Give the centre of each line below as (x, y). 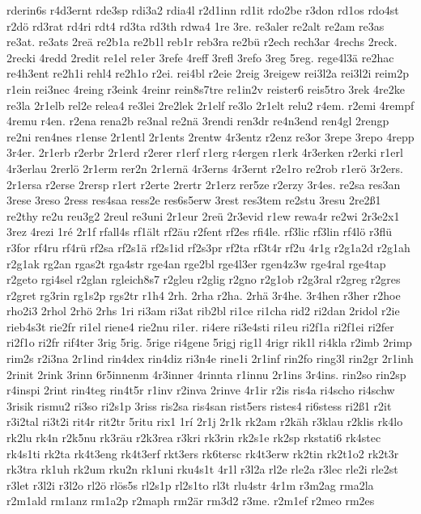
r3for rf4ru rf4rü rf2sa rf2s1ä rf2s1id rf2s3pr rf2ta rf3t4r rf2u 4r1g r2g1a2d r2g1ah (208, 247)
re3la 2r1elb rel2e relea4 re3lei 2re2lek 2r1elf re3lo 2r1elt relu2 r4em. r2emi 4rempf (210, 105)
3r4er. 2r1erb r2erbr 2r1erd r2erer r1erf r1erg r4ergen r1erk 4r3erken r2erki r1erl (205, 152)
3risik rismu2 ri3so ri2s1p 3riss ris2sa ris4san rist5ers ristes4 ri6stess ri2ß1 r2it (199, 405)
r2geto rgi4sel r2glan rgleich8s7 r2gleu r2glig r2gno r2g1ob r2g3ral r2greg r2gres (204, 279)
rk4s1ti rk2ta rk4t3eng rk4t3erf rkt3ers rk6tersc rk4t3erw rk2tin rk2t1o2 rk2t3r (203, 453)
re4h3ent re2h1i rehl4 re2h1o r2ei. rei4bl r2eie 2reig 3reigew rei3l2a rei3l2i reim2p (208, 73)
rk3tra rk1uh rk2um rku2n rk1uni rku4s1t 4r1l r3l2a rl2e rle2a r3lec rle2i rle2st (202, 469)
